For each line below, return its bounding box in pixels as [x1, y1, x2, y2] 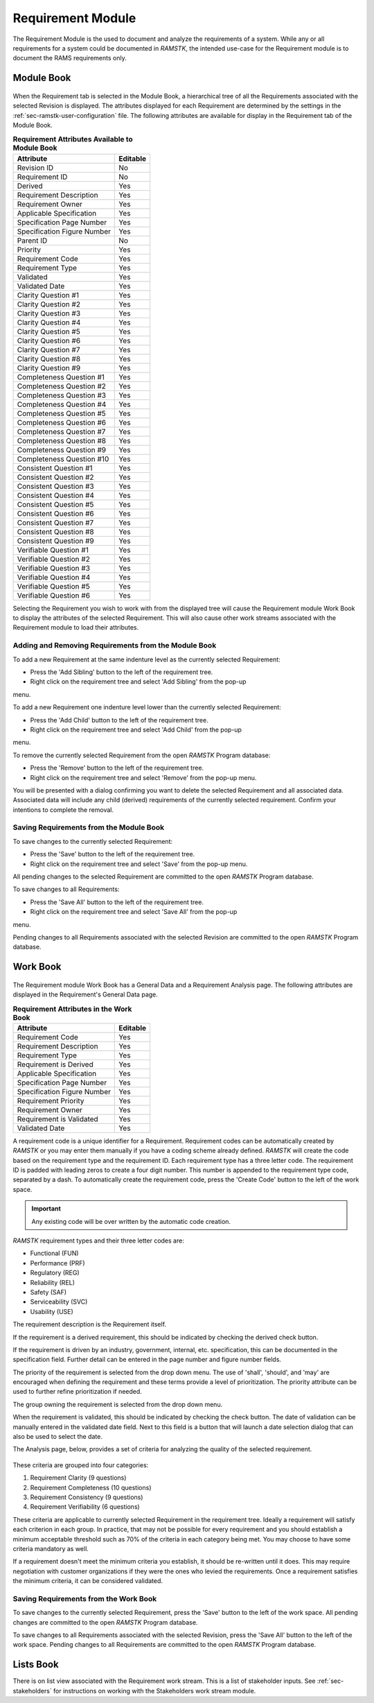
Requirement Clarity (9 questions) [30, 1473, 127, 1482]
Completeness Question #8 [17, 435, 107, 445]
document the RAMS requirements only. [12, 54, 127, 62]
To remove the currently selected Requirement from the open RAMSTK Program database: [12, 751, 271, 759]
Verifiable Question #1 [17, 545, 89, 555]
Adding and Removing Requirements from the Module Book [12, 641, 217, 650]
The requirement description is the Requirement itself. [12, 1320, 166, 1329]
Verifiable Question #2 [17, 554, 90, 564]
